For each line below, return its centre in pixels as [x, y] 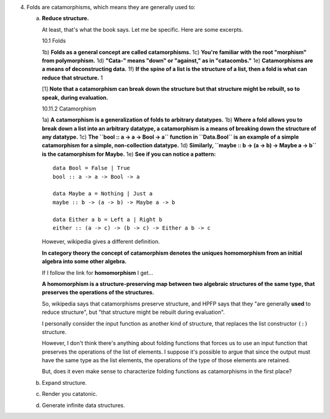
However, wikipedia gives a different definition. [101, 242]
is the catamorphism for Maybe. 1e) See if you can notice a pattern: [129, 154]
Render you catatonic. [70, 394]
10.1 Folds [54, 41]
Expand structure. [64, 382]
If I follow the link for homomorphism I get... [97, 272]
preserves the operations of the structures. [98, 293]
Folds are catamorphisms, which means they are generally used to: [111, 7]
